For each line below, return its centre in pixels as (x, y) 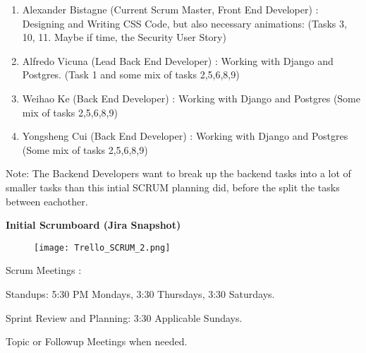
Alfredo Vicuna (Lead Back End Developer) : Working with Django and (178, 60)
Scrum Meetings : (44, 270)
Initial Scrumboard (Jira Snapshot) (93, 225)
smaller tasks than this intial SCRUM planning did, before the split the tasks (173, 187)
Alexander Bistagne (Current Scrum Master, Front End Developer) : (170, 9)
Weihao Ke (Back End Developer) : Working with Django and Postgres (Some (191, 98)
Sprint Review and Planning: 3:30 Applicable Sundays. (124, 317)
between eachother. (47, 201)
